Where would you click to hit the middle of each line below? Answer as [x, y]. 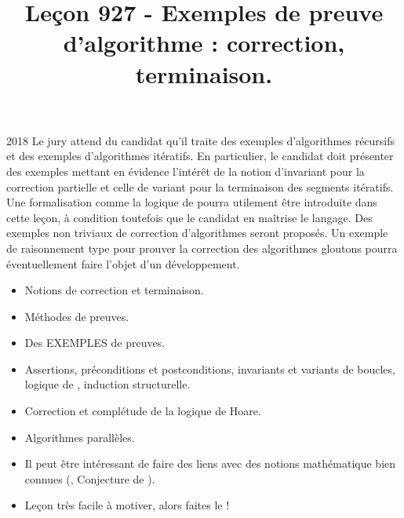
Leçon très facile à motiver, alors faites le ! [127, 505]
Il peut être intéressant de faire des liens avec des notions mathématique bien [210, 463]
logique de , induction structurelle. [107, 384]
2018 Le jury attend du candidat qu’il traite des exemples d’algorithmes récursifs [201, 140]
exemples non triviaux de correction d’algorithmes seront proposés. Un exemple [197, 233]
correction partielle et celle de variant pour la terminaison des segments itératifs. [200, 186]
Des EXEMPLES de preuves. [95, 343]
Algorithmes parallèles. [80, 437]
